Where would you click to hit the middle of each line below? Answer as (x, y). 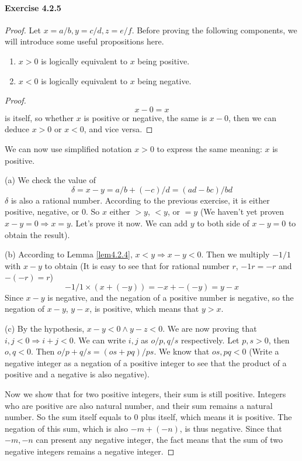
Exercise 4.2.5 (33, 7)
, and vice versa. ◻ (118, 129)
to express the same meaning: (209, 148)
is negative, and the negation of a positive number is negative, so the (171, 297)
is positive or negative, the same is (145, 117)
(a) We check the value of (50, 180)
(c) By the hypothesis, (45, 328)
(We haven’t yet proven (242, 211)
